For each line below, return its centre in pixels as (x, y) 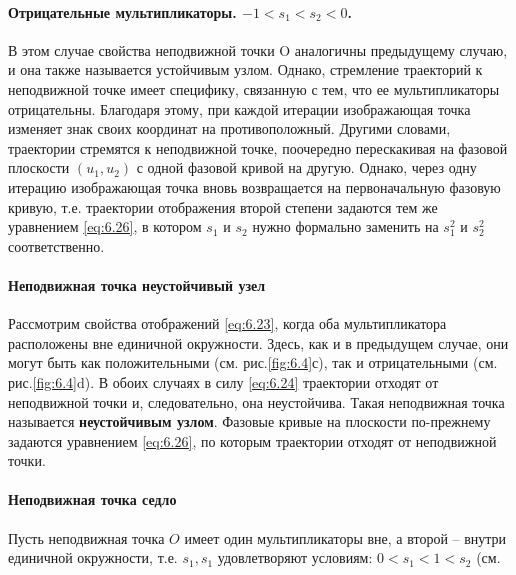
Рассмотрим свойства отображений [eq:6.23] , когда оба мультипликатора (227, 323)
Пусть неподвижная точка (86, 537)
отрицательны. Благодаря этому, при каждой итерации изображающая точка (239, 108)
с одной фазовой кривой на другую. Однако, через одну (306, 167)
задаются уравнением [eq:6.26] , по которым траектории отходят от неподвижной (252, 440)
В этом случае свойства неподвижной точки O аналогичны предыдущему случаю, (258, 49)
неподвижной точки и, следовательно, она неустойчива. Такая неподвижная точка (256, 401)
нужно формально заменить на (345, 226)
